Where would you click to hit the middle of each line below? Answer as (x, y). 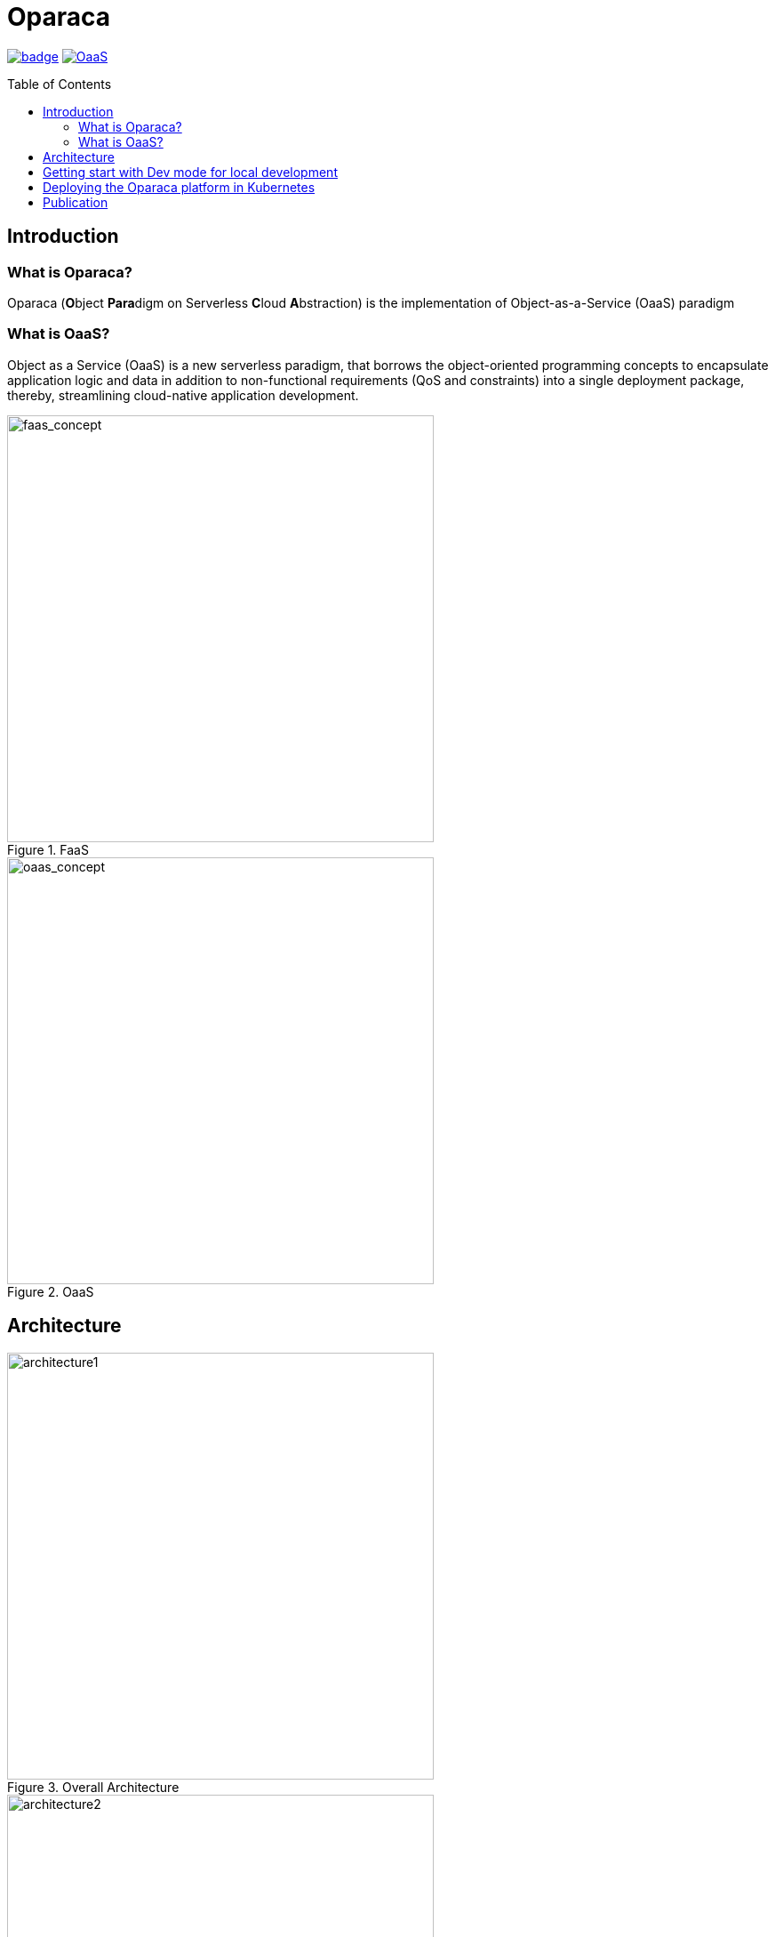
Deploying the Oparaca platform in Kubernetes (179, 187)
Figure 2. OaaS (51, 1291)
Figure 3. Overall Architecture (93, 1787)
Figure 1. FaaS (48, 849)
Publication (76, 202)
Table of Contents (60, 84)
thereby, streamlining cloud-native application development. (183, 395)
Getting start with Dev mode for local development (190, 172)
